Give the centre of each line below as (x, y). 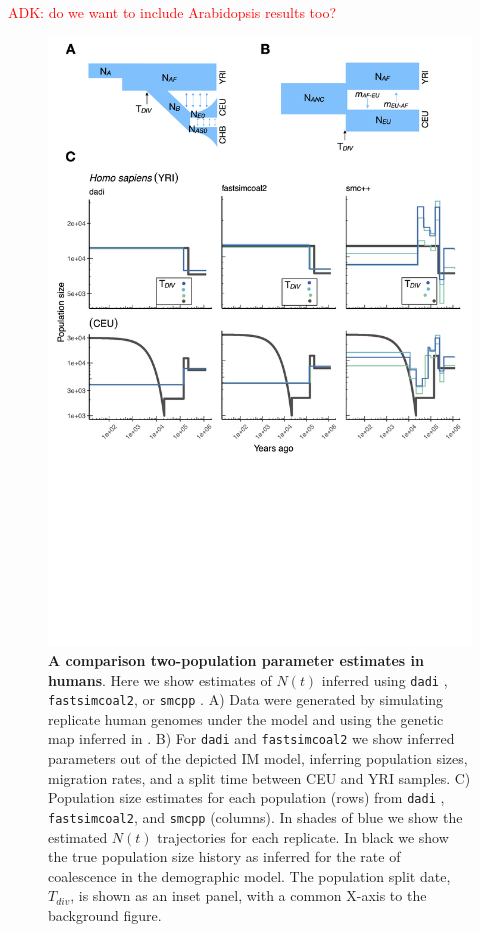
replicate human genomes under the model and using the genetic (246, 718)
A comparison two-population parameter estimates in (236, 659)
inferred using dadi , (384, 679)
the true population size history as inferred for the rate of (224, 856)
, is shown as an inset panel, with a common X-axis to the (248, 895)
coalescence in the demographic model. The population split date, (249, 875)
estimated (78, 836)
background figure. (105, 915)
